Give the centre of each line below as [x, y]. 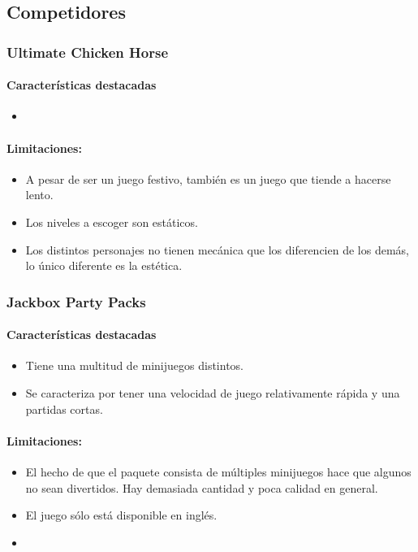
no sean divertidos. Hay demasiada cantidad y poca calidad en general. [202, 487]
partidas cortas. [64, 409]
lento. [39, 195]
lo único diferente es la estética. [104, 265]
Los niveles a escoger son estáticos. [112, 222]
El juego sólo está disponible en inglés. [121, 515]
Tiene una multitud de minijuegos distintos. [134, 365]
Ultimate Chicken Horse [88, 52]
